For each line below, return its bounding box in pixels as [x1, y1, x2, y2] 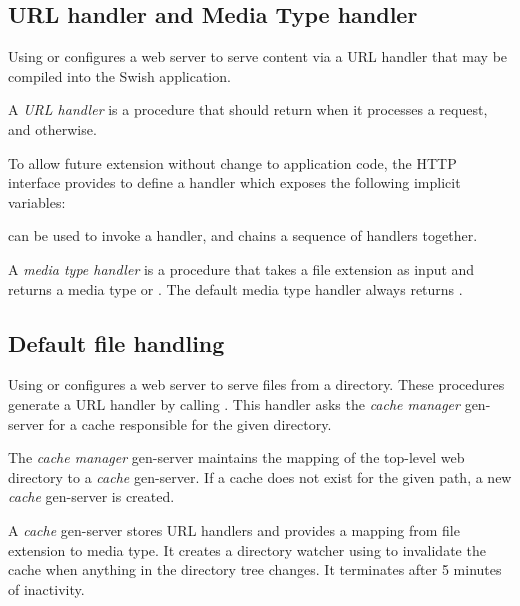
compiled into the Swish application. [8, 65, 231, 86]
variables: [8, 191, 66, 212]
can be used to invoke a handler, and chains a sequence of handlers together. [8, 225, 478, 246]
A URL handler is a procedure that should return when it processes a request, [8, 99, 488, 120]
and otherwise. [8, 118, 97, 139]
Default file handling [8, 327, 225, 358]
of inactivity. [8, 578, 85, 599]
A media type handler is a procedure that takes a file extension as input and [8, 258, 475, 279]
